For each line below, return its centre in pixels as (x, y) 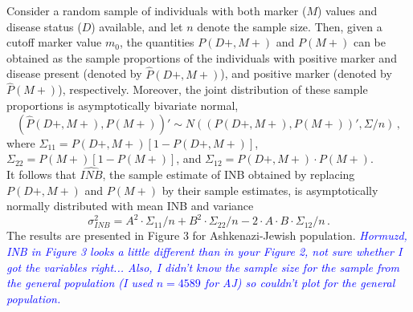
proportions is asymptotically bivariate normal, (123, 105)
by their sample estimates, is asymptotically (270, 190)
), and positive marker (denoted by (306, 73)
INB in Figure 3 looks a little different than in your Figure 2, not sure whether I (204, 251)
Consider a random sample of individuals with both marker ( (157, 10)
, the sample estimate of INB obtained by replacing (229, 174)
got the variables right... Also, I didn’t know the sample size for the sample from (203, 267)
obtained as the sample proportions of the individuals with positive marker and (202, 57)
